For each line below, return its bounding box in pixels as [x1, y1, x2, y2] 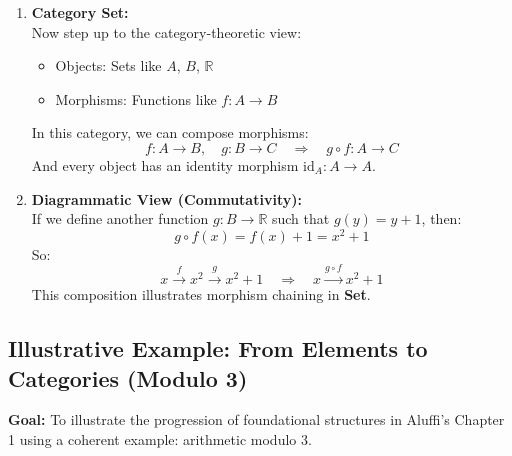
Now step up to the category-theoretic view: [31, 21, 302, 42]
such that [271, 208, 330, 229]
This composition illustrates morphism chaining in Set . [31, 284, 371, 305]
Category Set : [31, 2, 129, 22]
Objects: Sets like [55, 55, 162, 76]
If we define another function [31, 208, 209, 229]
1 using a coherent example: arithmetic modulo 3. [8, 429, 312, 449]
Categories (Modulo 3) [8, 362, 248, 393]
